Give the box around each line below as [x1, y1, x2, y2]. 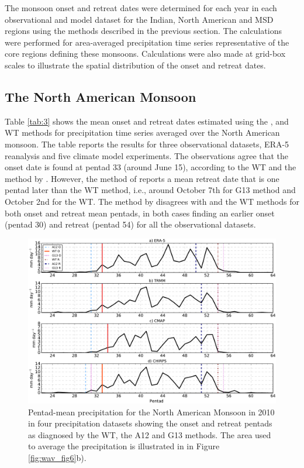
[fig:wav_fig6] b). [28, 452, 87, 464]
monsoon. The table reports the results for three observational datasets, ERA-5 [5, 137, 289, 150]
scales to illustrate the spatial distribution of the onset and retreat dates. [5, 58, 266, 71]
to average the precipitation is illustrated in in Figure [28, 440, 220, 452]
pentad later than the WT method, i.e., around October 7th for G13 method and [5, 184, 296, 196]
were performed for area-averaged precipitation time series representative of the [5, 36, 289, 48]
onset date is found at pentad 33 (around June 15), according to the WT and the [5, 161, 296, 173]
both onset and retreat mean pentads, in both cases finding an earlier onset [5, 207, 275, 219]
